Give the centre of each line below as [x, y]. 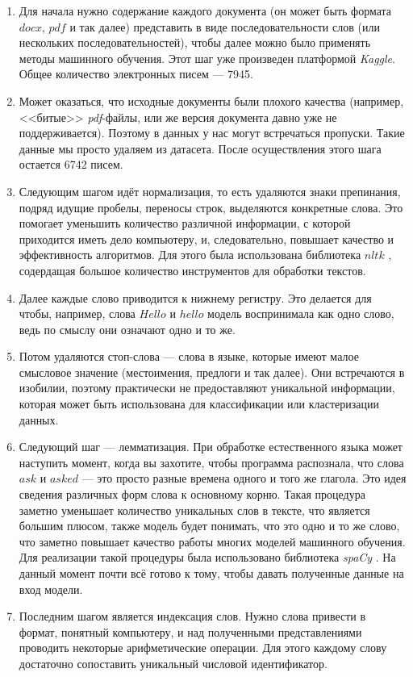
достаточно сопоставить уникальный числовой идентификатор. [173, 663]
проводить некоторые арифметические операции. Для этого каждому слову [203, 648]
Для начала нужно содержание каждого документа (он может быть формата [205, 10]
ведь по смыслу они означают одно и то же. [127, 329]
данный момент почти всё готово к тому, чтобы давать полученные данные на [211, 573]
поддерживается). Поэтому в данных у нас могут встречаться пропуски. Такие [212, 133]
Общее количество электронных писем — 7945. [136, 74]
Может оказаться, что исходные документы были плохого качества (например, [211, 100]
